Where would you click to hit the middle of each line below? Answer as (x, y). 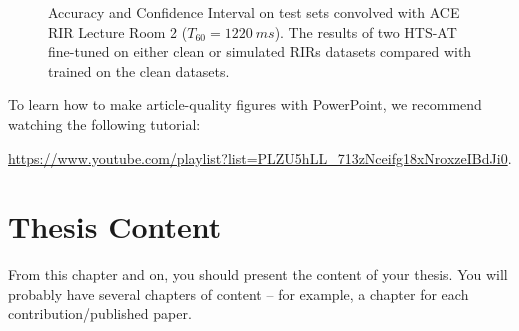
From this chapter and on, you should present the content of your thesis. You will (258, 274)
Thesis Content (115, 226)
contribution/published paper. (100, 313)
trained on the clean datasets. (139, 70)
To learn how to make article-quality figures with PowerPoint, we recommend (245, 104)
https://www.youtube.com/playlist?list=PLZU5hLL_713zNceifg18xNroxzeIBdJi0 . (260, 157)
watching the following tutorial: (104, 123)
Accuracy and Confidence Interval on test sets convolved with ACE (254, 12)
